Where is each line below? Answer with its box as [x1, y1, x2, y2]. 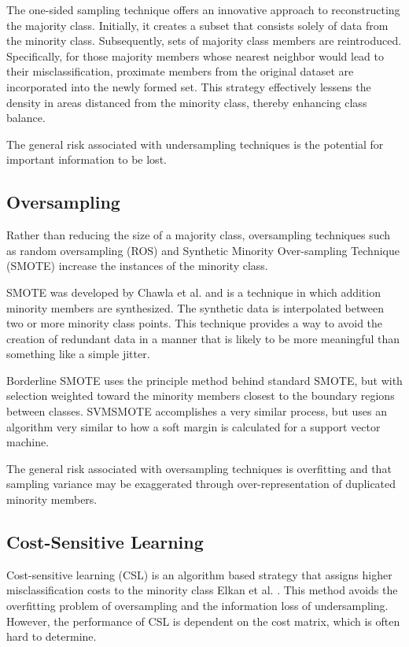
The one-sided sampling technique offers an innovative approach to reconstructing [6, 2, 400, 17]
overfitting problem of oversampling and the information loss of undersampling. [6, 597, 389, 614]
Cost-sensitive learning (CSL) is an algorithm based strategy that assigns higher [6, 566, 392, 582]
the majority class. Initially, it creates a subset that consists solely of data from [6, 17, 389, 33]
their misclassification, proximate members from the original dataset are [6, 63, 354, 79]
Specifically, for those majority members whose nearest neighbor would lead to [6, 47, 385, 64]
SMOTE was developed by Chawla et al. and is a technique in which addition [6, 283, 381, 300]
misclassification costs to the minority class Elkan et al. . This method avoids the [6, 582, 398, 598]
